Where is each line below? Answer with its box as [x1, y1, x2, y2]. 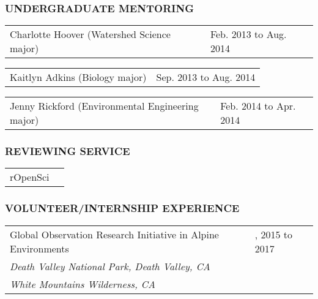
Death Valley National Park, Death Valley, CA [10, 259, 210, 273]
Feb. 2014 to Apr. [220, 99, 296, 113]
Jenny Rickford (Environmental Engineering [10, 99, 199, 113]
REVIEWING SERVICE [5, 143, 130, 159]
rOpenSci [10, 170, 50, 184]
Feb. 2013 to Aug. [210, 27, 287, 42]
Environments [10, 241, 69, 255]
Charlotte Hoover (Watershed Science [10, 27, 171, 42]
